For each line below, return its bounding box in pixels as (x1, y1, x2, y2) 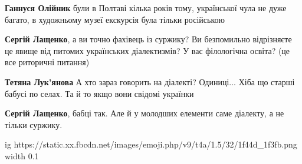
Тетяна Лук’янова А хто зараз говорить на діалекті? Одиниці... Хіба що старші (5, 75, 295, 88)
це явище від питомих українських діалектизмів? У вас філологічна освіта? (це (5, 44, 290, 56)
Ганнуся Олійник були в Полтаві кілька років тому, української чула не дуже (5, 2, 287, 14)
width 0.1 (5, 149, 39, 162)
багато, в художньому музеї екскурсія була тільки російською (5, 13, 225, 25)
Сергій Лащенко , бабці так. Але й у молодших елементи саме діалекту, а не (5, 107, 284, 119)
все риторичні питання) (5, 56, 90, 68)
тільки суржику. (5, 118, 63, 130)
